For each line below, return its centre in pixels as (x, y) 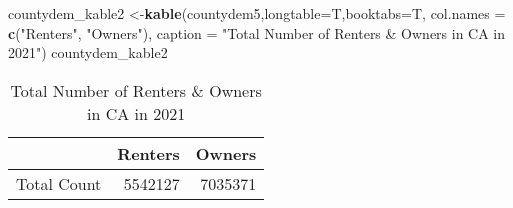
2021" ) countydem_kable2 (88, 52)
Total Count (59, 183)
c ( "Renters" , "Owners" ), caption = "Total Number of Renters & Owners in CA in (257, 32)
